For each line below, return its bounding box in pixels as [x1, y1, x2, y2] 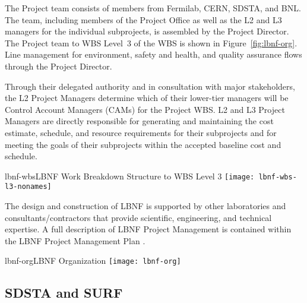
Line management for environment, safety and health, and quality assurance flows [5, 48, 302, 61]
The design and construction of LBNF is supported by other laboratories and [5, 200, 286, 212]
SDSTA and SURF [5, 283, 123, 302]
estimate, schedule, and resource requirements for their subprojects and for [5, 126, 277, 138]
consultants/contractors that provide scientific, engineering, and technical [5, 211, 272, 223]
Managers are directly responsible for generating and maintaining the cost [5, 115, 274, 127]
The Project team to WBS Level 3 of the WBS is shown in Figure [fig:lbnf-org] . [5, 36, 297, 49]
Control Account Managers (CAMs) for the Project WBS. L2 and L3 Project [5, 103, 285, 115]
